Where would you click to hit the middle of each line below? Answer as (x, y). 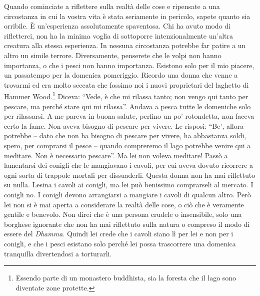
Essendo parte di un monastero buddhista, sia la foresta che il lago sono (126, 278)
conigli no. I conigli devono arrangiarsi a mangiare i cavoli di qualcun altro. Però (127, 194)
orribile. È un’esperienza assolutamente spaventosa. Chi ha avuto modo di (117, 26)
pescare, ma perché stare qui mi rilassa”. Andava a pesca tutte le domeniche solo (127, 106)
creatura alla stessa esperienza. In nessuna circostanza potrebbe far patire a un (125, 45)
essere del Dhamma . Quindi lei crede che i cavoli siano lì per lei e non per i (119, 234)
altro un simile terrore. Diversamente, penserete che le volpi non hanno (113, 55)
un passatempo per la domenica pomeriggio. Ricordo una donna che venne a (121, 75)
